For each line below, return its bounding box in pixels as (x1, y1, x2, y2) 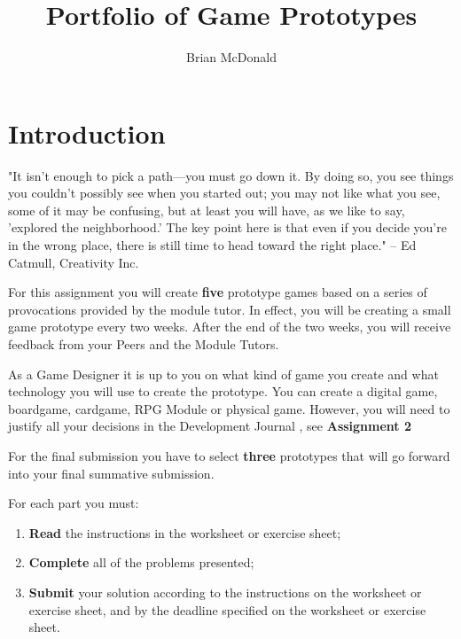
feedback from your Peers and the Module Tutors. (8, 335, 279, 353)
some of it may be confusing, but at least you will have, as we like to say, (8, 200, 405, 219)
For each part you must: (8, 494, 139, 512)
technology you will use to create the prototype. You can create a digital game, (8, 382, 438, 401)
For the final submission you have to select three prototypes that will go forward (8, 446, 450, 464)
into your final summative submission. (8, 464, 215, 482)
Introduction (8, 114, 166, 151)
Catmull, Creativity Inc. (8, 253, 139, 271)
